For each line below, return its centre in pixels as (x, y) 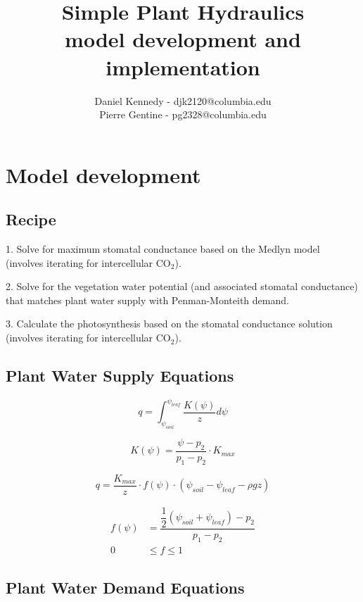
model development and (183, 39)
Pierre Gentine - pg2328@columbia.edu (183, 114)
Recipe (31, 219)
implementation (183, 67)
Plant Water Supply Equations (120, 376)
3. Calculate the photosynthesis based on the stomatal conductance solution (169, 324)
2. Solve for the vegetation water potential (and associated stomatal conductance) (182, 286)
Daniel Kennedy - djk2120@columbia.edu (183, 100)
